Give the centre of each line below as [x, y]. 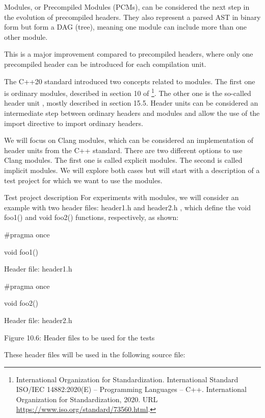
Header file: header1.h [38, 269]
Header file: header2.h [38, 320]
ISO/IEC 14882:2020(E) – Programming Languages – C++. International [131, 389]
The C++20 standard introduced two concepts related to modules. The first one [130, 81]
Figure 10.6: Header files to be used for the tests [79, 337]
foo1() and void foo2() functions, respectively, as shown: [91, 217]
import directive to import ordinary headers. [74, 123]
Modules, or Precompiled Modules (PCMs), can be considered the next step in [127, 7]
